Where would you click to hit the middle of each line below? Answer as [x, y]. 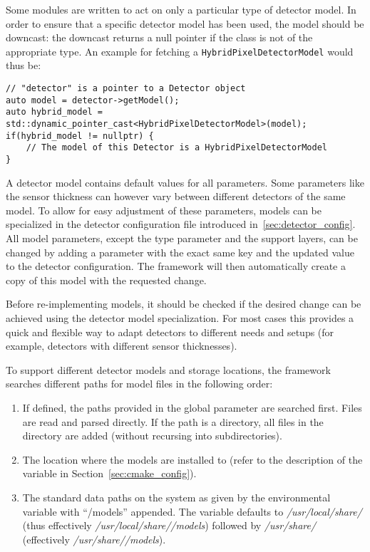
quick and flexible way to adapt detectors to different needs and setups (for [170, 332]
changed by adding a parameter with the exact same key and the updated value [180, 252]
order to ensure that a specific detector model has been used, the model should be [185, 23]
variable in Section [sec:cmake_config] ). [109, 473]
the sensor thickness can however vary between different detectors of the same [176, 196]
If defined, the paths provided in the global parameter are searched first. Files [192, 407]
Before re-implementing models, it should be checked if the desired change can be [184, 304]
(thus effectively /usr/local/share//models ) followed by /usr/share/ [169, 525]
